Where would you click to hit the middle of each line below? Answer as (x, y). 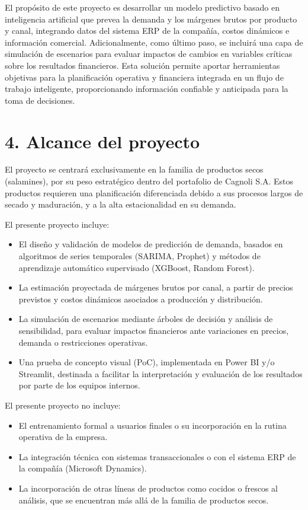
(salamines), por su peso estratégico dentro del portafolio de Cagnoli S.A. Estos (149, 181)
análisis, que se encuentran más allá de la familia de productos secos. (144, 500)
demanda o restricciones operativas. (83, 342)
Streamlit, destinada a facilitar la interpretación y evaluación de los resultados (161, 373)
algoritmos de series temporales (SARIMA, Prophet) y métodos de (139, 256)
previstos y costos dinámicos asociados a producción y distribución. (141, 299)
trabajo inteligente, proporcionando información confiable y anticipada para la (147, 89)
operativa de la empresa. (63, 437)
